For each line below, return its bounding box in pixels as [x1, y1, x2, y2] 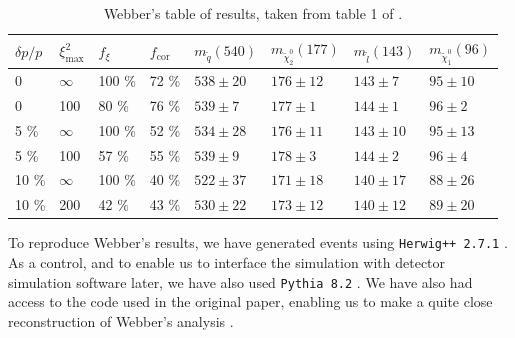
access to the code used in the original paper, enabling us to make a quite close [8, 291, 493, 312]
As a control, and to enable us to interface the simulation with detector [8, 252, 446, 273]
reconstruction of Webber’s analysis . [8, 310, 234, 331]
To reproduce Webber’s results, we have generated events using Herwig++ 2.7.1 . [8, 232, 508, 253]
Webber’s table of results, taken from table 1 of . [103, 3, 403, 23]
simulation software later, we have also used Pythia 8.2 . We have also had [8, 271, 473, 292]
